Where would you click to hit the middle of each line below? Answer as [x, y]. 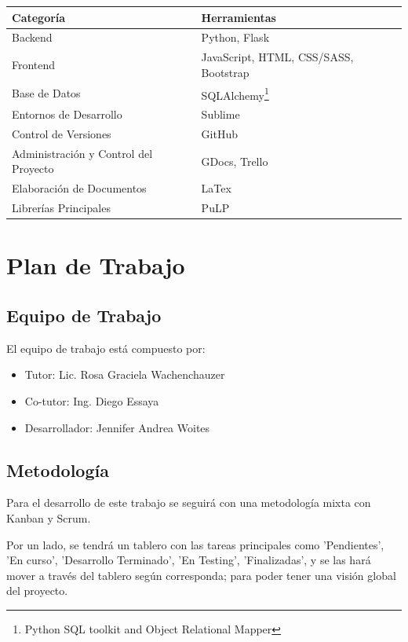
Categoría [39, 17]
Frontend [34, 64]
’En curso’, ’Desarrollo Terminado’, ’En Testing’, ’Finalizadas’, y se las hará [189, 560]
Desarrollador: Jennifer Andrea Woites [117, 427]
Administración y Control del [82, 153]
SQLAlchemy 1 [235, 94]
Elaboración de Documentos [79, 188]
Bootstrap [225, 72]
